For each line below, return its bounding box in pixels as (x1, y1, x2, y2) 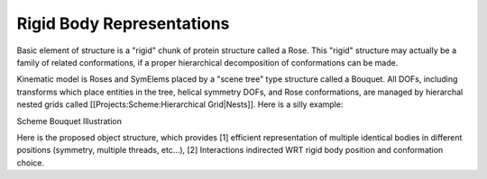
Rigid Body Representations (16, 13, 230, 33)
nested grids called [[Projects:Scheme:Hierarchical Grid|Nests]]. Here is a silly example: (16, 99, 344, 110)
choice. (16, 157, 45, 168)
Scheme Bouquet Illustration (16, 115, 122, 126)
